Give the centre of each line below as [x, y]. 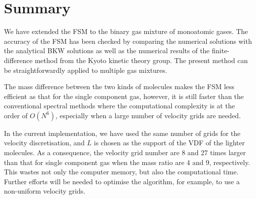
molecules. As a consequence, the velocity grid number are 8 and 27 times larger [125, 152]
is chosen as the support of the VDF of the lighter [169, 143]
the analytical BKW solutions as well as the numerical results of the [107, 50]
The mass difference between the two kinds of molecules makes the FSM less [119, 86]
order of [16, 115]
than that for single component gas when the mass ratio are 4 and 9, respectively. [127, 162]
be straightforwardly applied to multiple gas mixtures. [86, 70]
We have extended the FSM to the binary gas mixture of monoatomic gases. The [126, 31]
